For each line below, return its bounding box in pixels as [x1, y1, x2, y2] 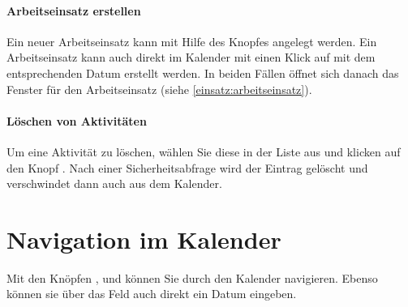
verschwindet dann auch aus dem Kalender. [6, 175, 222, 192]
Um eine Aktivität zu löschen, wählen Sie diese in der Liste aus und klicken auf [6, 143, 401, 160]
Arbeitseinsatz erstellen [6, 2, 141, 19]
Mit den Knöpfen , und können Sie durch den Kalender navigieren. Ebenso [6, 269, 378, 286]
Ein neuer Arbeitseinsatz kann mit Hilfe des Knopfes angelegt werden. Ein [6, 32, 377, 49]
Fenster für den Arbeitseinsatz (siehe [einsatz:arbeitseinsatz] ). [6, 80, 312, 97]
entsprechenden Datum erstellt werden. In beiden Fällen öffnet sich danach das [6, 64, 399, 81]
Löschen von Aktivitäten [6, 112, 147, 129]
